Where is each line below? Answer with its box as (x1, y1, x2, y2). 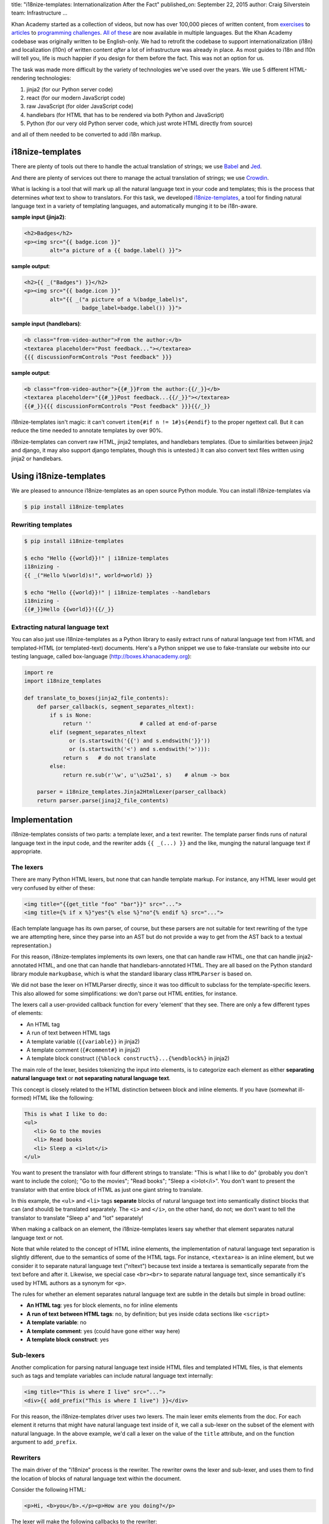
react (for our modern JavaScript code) (26, 94, 126, 101)
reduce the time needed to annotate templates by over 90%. (11, 427, 163, 434)
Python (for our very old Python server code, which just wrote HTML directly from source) (26, 119, 253, 127)
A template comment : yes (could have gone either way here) (26, 1327, 180, 1334)
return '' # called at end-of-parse (62, 720, 218, 727)
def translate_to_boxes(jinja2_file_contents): (24, 695, 169, 702)
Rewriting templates (11, 520, 73, 529)
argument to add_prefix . (11, 1439, 77, 1446)
